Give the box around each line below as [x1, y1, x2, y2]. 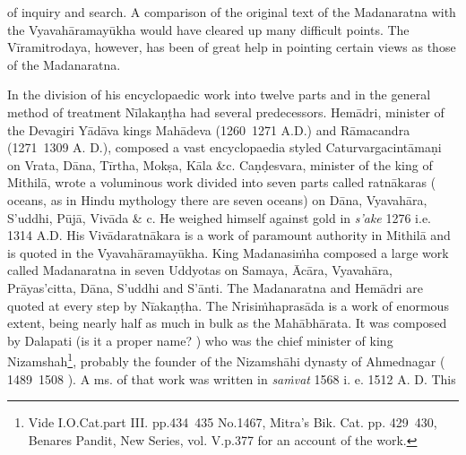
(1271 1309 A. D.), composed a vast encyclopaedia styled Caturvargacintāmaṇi [7, 138, 442, 157]
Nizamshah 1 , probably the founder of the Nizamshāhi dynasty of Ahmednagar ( [7, 349, 445, 370]
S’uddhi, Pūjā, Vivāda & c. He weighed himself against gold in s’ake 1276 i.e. [7, 208, 431, 227]
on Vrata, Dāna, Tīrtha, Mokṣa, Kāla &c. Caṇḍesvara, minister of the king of [7, 155, 433, 174]
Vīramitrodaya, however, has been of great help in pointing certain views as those [7, 38, 456, 56]
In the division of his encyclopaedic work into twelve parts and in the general [7, 85, 431, 104]
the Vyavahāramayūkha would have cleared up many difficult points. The [7, 20, 410, 39]
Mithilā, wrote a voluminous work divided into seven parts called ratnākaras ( [7, 173, 436, 192]
